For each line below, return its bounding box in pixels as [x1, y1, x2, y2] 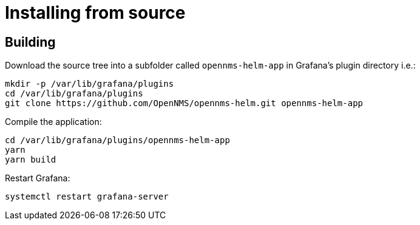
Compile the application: [5, 116, 102, 127]
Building [5, 34, 56, 50]
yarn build [5, 155, 56, 165]
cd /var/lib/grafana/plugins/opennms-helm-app [5, 135, 230, 146]
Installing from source [5, 2, 186, 23]
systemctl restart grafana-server [5, 192, 169, 202]
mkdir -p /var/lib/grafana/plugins [5, 79, 174, 89]
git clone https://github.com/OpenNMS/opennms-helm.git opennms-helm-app [5, 98, 364, 109]
